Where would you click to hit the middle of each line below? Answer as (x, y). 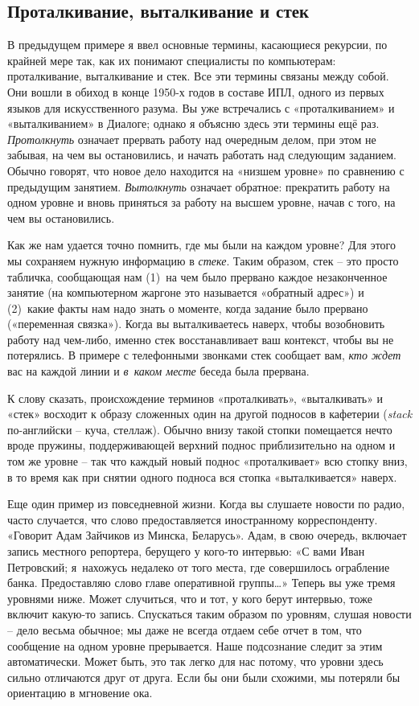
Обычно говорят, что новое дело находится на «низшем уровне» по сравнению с (206, 170)
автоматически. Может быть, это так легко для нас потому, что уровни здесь (195, 661)
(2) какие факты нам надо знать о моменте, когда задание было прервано (188, 308)
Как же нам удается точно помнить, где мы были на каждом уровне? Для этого (202, 245)
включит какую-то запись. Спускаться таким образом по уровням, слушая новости (209, 614)
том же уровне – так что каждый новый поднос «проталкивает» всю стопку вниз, (207, 461)
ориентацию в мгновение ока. (80, 693)
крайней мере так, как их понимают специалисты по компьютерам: (172, 60)
